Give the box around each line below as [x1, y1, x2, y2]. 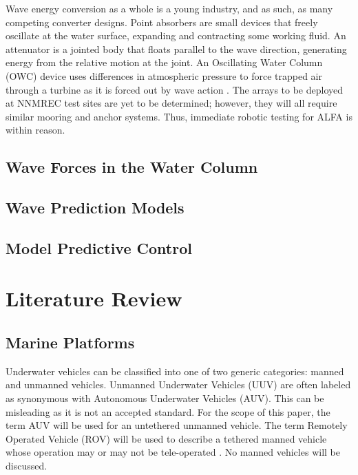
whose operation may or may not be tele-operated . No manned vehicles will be [6, 445, 340, 459]
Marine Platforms [6, 332, 135, 353]
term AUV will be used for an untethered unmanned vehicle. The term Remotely [6, 418, 348, 432]
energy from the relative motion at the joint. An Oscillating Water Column [6, 55, 323, 70]
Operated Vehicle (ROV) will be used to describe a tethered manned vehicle [6, 431, 327, 445]
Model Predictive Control [6, 237, 192, 258]
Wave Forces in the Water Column [6, 156, 258, 178]
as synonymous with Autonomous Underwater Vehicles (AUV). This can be [6, 391, 324, 405]
